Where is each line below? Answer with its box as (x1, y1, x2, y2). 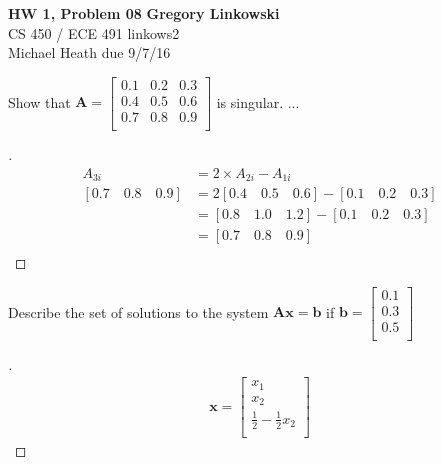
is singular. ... (216, 91, 300, 112)
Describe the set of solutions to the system (8, 301, 269, 322)
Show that (8, 91, 71, 112)
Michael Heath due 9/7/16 (8, 42, 171, 63)
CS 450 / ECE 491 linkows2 (8, 22, 180, 43)
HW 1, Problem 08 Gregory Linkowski (8, 3, 280, 23)
